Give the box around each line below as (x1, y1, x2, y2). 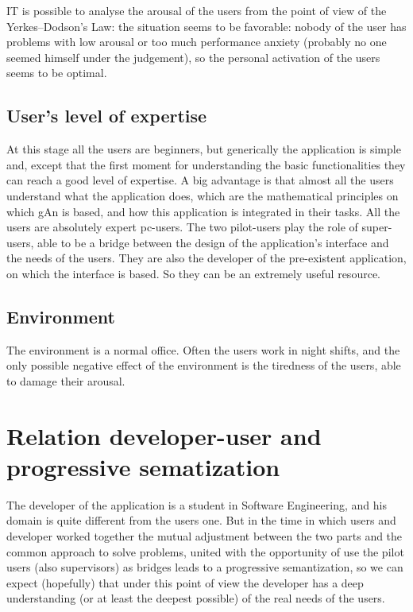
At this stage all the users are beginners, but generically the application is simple (6, 141, 401, 157)
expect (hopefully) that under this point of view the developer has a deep (6, 574, 364, 591)
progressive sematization (6, 450, 280, 482)
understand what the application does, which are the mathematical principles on (6, 187, 399, 203)
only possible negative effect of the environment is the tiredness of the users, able (6, 357, 401, 374)
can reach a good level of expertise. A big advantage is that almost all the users (6, 172, 394, 188)
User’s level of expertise (6, 103, 207, 128)
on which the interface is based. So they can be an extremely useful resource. (6, 265, 380, 281)
